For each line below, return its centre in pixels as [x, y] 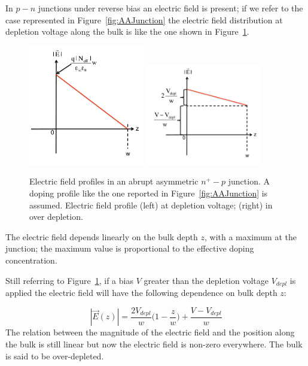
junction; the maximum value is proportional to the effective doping [130, 248]
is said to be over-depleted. [55, 356]
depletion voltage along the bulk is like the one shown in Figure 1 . [127, 31]
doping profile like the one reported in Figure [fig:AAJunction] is [149, 193]
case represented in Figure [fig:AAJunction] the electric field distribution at [144, 19]
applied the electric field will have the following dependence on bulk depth [141, 292]
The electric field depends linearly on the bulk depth [102, 236]
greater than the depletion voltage [206, 280]
